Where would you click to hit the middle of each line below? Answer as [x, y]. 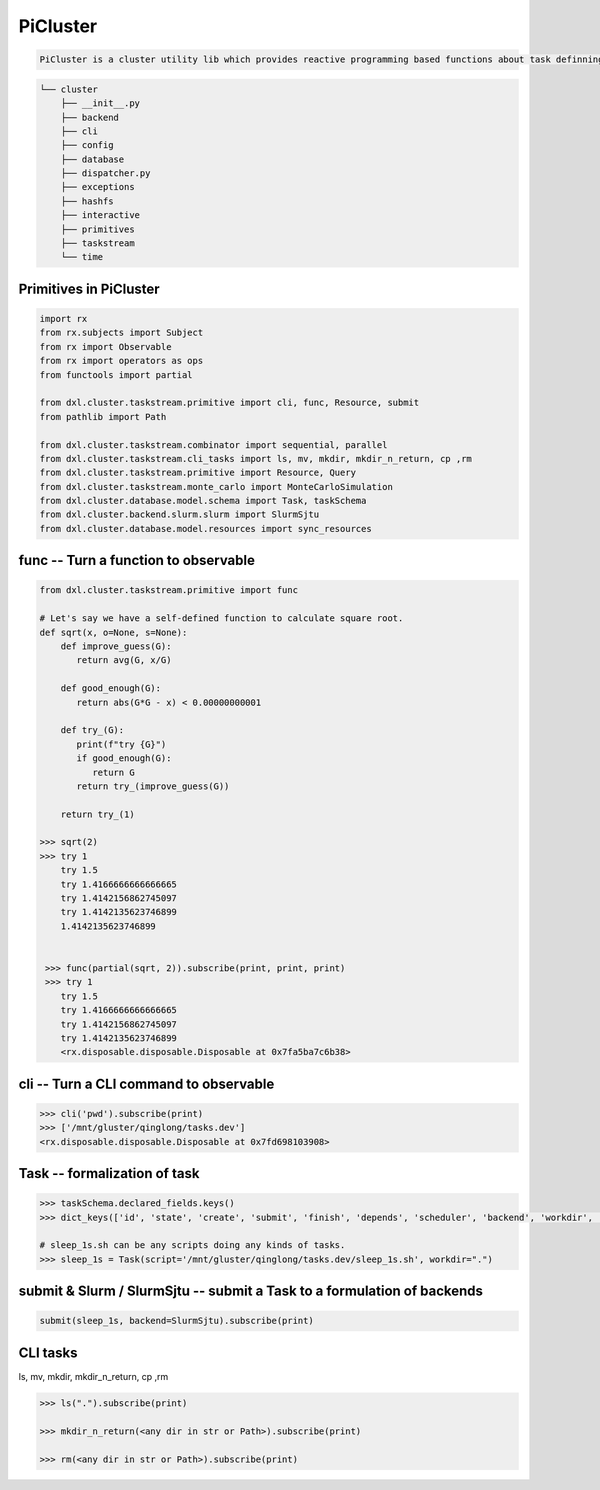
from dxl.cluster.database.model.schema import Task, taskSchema [203, 501]
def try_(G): [92, 730]
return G [113, 772]
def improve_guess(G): [116, 646]
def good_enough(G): [111, 688]
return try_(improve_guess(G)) [153, 786]
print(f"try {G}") [121, 744]
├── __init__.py [100, 103]
